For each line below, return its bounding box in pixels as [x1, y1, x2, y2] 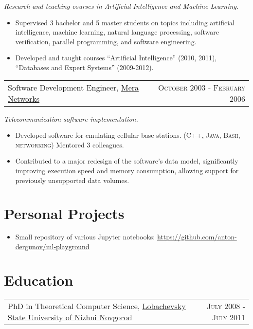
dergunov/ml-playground [15, 241, 90, 251]
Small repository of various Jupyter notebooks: [15, 232, 155, 242]
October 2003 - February [158, 81, 245, 93]
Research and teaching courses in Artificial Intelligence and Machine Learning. [4, 1, 239, 11]
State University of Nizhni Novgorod [8, 311, 132, 323]
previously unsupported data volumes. [15, 175, 129, 185]
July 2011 [212, 311, 245, 323]
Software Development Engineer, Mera [8, 81, 139, 93]
